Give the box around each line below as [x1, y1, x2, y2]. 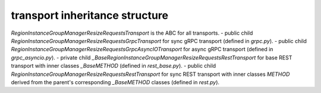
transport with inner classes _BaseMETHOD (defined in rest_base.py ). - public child [11, 62, 216, 69]
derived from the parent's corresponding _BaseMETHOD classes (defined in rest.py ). [11, 78, 220, 85]
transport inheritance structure [11, 9, 169, 22]
